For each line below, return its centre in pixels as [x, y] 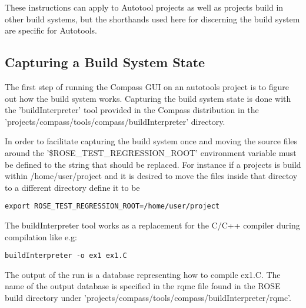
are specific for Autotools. [51, 30]
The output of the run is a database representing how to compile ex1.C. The [143, 274]
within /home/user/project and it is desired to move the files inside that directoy [151, 176]
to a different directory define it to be [72, 187]
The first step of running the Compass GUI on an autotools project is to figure [147, 86]
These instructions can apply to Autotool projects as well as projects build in [144, 7]
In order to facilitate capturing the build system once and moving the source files [151, 141]
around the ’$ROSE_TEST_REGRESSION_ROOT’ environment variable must [151, 152]
